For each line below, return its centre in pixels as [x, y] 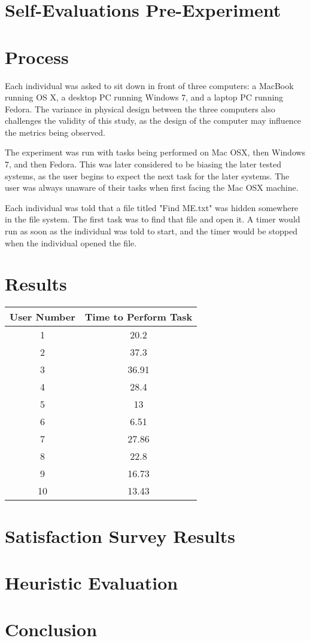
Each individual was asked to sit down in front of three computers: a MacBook [149, 85]
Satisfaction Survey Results [120, 535]
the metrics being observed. [55, 132]
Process [37, 57]
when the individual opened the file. [71, 242]
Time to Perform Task [139, 317]
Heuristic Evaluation [92, 582]
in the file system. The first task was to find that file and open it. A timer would [153, 219]
